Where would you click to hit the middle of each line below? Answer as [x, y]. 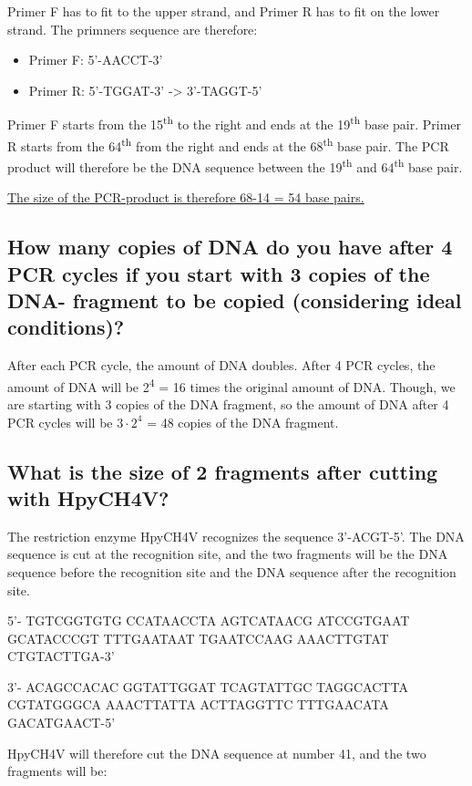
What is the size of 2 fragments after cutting [223, 471]
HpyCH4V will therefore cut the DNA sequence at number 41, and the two [217, 753]
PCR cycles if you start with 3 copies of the [219, 273]
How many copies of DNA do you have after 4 [230, 247]
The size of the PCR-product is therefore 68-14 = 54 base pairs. [186, 197]
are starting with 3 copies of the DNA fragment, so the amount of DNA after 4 [228, 403]
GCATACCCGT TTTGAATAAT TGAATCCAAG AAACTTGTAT [198, 638]
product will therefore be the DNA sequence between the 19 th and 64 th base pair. [235, 165]
